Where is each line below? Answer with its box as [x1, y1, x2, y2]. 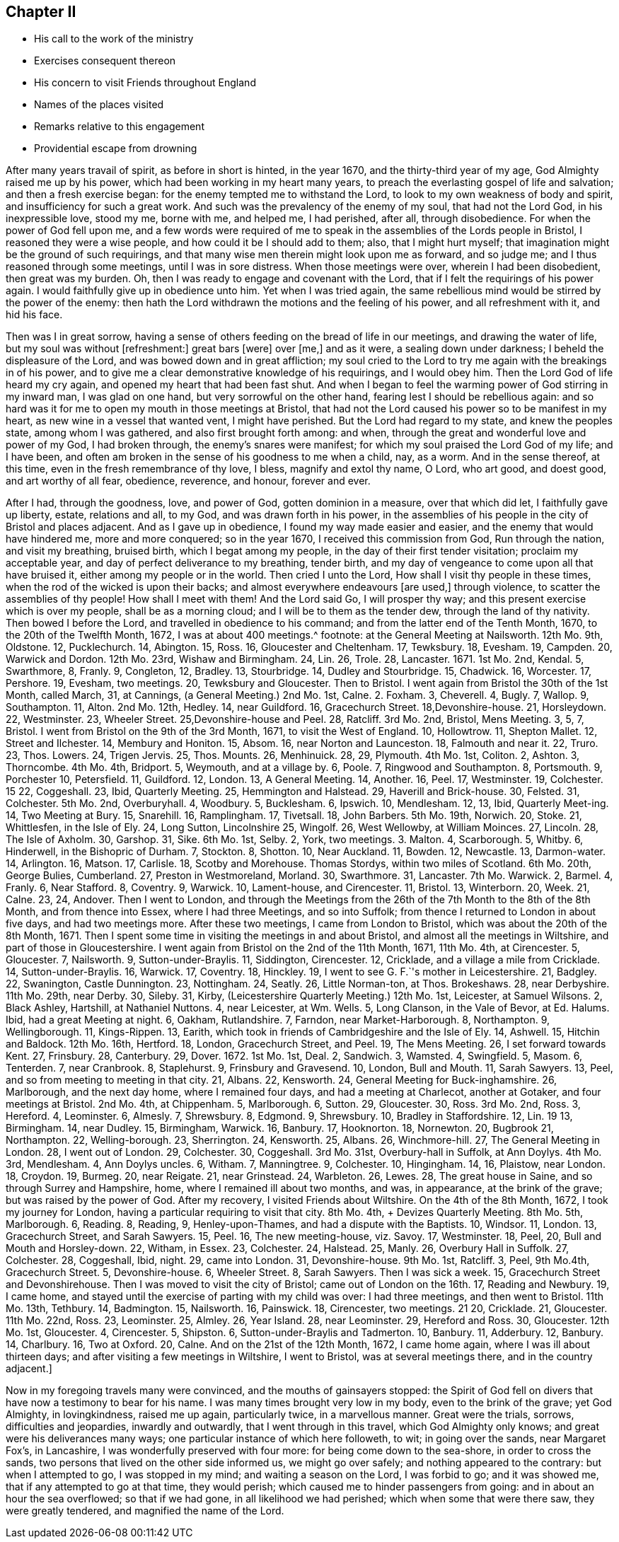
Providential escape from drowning [34, 142, 197, 155]
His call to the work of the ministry [34, 33, 194, 45]
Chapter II [6, 3, 76, 21]
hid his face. [6, 308, 63, 321]
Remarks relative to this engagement [34, 120, 204, 133]
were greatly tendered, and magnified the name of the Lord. [6, 1505, 284, 1517]
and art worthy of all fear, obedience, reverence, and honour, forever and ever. [6, 475, 371, 487]
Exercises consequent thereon [34, 54, 176, 67]
